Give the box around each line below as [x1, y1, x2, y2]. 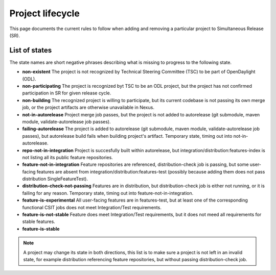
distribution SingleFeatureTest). [22, 176, 88, 182]
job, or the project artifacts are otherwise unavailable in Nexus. [22, 105, 154, 111]
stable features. [22, 218, 56, 224]
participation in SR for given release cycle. [22, 90, 111, 96]
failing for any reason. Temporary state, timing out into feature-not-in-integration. [22, 190, 194, 196]
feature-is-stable [22, 226, 60, 232]
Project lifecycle [9, 8, 80, 19]
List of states [9, 46, 52, 55]
